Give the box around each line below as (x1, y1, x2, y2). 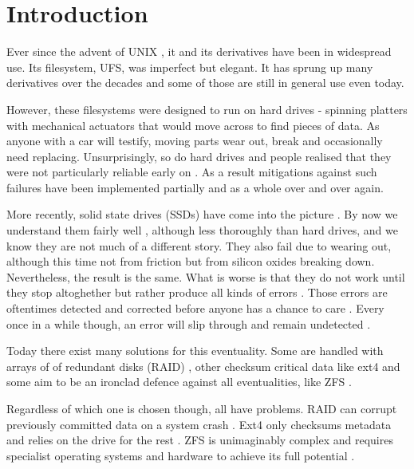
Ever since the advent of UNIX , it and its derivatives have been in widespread (6, 43, 392, 60)
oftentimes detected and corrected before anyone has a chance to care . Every (6, 300, 384, 317)
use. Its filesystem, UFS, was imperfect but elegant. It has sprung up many (6, 58, 373, 75)
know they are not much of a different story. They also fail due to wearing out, (6, 237, 392, 254)
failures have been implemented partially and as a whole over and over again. (6, 179, 384, 195)
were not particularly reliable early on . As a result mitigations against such (6, 164, 377, 180)
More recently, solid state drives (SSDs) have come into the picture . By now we (6, 206, 398, 223)
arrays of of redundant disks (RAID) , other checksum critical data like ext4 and (6, 357, 400, 374)
